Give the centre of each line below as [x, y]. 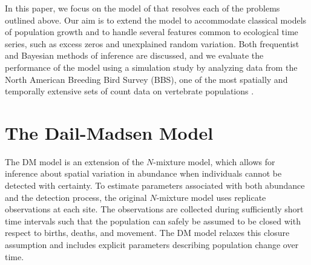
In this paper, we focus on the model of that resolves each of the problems [142, 8]
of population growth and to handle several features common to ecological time [152, 32]
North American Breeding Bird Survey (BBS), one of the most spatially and [146, 79]
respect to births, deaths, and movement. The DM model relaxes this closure [147, 233]
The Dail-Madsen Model [109, 132]
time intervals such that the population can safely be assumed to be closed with [153, 221]
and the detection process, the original [76, 197]
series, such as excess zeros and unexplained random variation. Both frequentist [152, 43]
